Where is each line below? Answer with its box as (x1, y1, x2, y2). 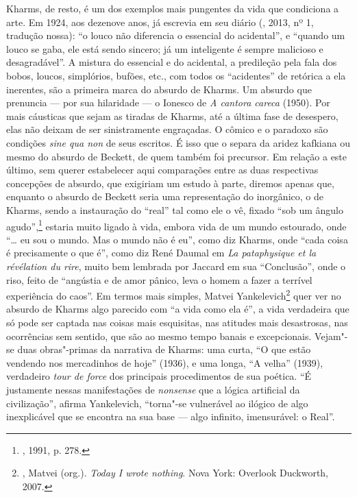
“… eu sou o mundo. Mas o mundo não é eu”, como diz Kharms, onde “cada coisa (6, 232, 348, 246)
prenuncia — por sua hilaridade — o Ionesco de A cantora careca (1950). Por (6, 95, 330, 110)
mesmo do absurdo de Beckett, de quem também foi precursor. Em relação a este (6, 149, 347, 163)
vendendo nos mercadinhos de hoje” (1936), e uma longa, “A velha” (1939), (6, 355, 323, 369)
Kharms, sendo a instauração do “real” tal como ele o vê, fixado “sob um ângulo (6, 202, 343, 217)
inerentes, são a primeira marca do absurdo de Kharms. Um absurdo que (6, 82, 312, 96)
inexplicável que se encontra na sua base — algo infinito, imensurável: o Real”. (6, 409, 335, 424)
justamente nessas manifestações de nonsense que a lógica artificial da (6, 382, 300, 396)
